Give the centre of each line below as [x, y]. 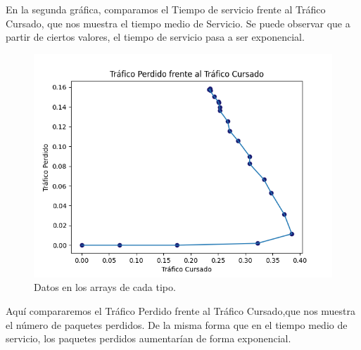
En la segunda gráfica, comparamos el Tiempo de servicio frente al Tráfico [166, 9]
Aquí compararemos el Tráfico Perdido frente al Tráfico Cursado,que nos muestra [181, 310]
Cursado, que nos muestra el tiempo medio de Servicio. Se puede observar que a [178, 23]
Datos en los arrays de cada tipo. [105, 287]
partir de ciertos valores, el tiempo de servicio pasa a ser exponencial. [155, 37]
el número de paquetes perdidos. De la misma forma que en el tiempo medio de [177, 324]
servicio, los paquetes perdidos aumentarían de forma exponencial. [148, 338]
